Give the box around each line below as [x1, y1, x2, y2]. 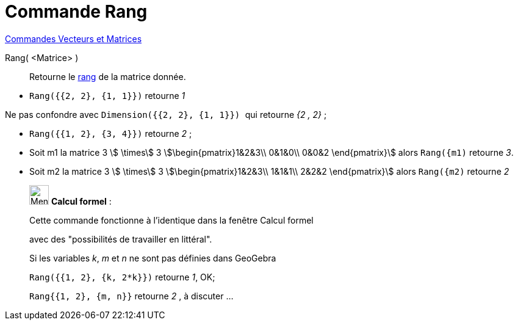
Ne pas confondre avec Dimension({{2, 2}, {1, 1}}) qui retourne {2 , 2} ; [5, 109, 327, 120]
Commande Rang [5, 1, 148, 22]
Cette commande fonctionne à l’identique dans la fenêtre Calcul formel [29, 214, 314, 225]
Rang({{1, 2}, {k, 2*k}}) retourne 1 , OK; [29, 271, 215, 282]
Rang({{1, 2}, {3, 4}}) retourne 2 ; [29, 128, 192, 139]
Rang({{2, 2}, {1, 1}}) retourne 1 [29, 90, 185, 101]
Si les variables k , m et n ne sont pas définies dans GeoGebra [29, 252, 276, 263]
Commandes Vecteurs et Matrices [5, 33, 142, 44]
